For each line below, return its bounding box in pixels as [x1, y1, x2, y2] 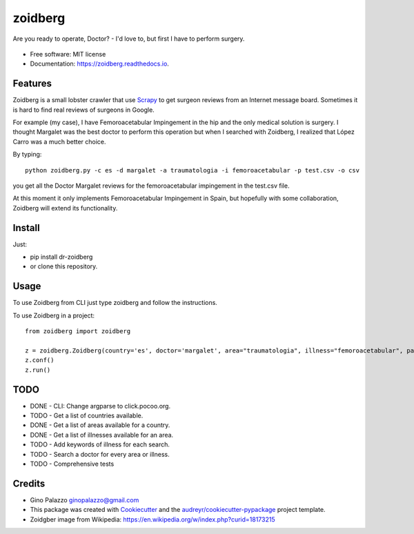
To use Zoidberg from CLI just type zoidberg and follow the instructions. [12, 299, 217, 307]
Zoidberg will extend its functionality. [12, 204, 118, 212]
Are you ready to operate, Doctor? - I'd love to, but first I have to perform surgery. [12, 34, 245, 43]
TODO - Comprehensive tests [30, 459, 115, 468]
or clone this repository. [30, 262, 98, 270]
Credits [12, 477, 46, 489]
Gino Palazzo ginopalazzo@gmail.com [30, 495, 139, 504]
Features [12, 78, 52, 90]
